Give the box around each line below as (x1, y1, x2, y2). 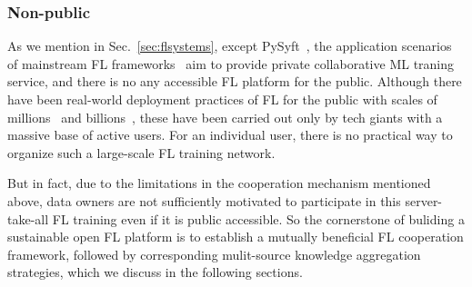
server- (405, 191, 443, 210)
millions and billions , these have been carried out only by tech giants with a (7, 107, 443, 126)
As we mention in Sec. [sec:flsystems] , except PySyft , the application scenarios (7, 36, 452, 55)
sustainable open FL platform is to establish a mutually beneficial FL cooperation (7, 227, 464, 246)
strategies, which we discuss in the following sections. (7, 262, 303, 282)
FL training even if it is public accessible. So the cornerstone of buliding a (52, 209, 465, 228)
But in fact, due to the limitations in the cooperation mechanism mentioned (7, 173, 431, 193)
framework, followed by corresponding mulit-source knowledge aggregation (7, 244, 421, 263)
